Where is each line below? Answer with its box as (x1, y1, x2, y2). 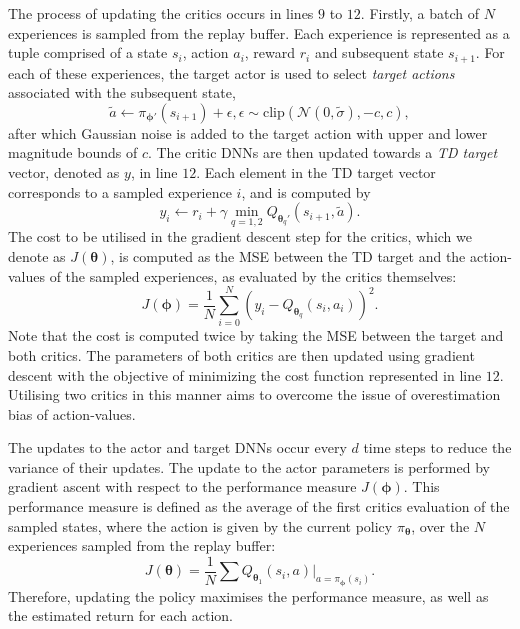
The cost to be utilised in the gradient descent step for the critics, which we (8, 226, 473, 247)
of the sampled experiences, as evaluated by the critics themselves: (49, 265, 457, 286)
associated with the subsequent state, (8, 82, 236, 103)
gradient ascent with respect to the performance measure (8, 476, 357, 497)
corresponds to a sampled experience (8, 181, 232, 202)
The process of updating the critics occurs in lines (8, 3, 314, 23)
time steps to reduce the (363, 437, 512, 458)
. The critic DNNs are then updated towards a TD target (147, 142, 498, 163)
